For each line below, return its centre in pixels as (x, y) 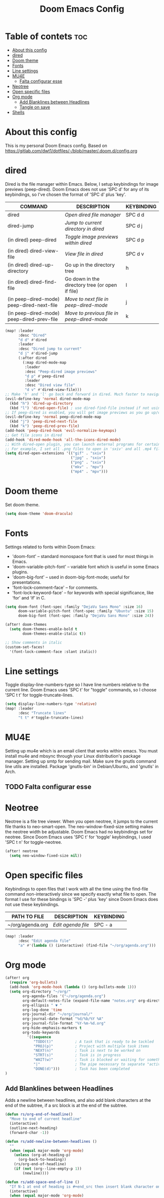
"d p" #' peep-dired (44, 376)
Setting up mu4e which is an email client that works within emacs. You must (81, 750)
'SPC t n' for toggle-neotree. (34, 842)
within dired (78, 243)
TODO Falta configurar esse (48, 787)
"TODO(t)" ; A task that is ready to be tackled (93, 1042)
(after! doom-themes (26, 625)
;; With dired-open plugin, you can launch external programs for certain (83, 444)
